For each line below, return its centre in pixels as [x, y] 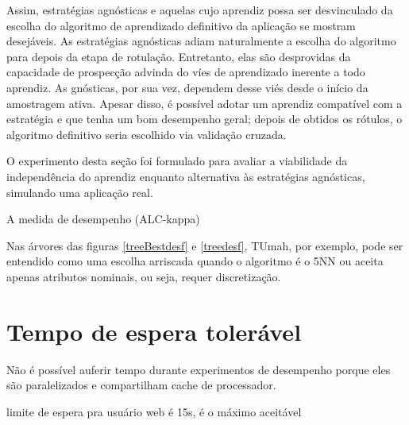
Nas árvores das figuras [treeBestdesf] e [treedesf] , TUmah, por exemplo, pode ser [205, 245]
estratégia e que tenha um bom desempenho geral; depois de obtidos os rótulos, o [204, 119]
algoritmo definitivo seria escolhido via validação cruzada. [147, 134]
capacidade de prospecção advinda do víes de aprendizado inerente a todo [186, 72]
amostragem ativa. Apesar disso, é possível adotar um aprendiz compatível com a [204, 103]
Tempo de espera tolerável [154, 331]
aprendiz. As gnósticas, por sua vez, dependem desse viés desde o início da [187, 87]
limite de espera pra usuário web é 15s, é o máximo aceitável [154, 411]
